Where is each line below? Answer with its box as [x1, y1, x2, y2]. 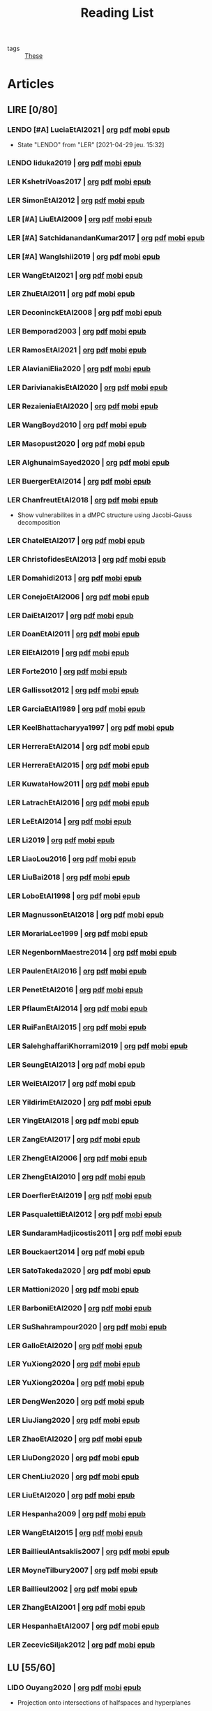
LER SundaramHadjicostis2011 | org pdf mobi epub [7, 1228, 182, 1238]
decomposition [17, 518, 61, 526]
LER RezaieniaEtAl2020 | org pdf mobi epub [7, 401, 158, 411]
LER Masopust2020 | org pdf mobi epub [7, 438, 145, 448]
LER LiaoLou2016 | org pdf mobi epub [7, 853, 137, 863]
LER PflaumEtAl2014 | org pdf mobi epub [7, 1003, 148, 1013]
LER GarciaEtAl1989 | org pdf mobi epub [7, 704, 146, 714]
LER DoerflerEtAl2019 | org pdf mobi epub [7, 1191, 152, 1201]
